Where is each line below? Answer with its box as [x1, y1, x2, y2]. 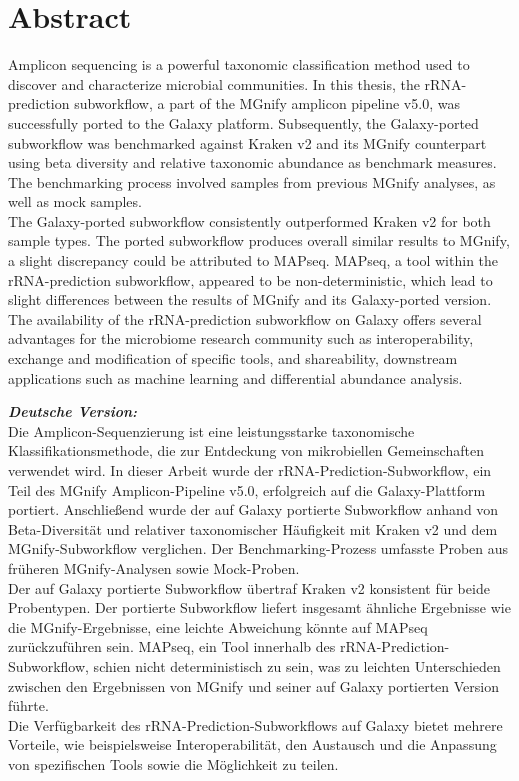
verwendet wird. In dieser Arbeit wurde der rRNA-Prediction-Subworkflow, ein [8, 460, 492, 480]
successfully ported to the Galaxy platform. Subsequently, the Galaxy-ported [8, 112, 479, 133]
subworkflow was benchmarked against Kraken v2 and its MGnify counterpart [8, 132, 487, 153]
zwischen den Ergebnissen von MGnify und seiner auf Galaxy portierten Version [8, 675, 500, 696]
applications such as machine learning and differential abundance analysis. [8, 367, 463, 388]
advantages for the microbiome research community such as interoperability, [8, 328, 474, 349]
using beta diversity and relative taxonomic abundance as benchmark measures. [8, 152, 497, 173]
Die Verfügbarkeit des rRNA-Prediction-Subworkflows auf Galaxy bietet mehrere [8, 714, 503, 735]
